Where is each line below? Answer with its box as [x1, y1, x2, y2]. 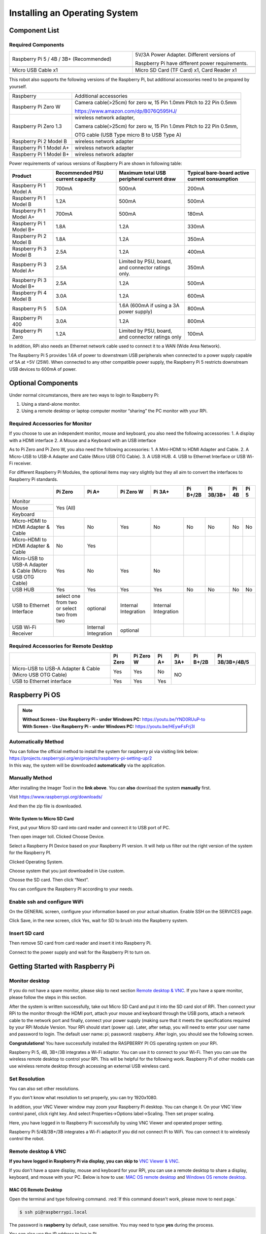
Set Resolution [9, 1075, 45, 1082]
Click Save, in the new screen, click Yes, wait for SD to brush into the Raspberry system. [9, 918, 188, 924]
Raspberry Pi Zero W [12, 104, 61, 111]
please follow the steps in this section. [9, 995, 87, 1001]
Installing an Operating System [9, 7, 138, 18]
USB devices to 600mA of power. [9, 366, 77, 372]
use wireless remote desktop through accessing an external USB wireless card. [9, 1063, 170, 1069]
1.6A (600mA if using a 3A [119, 302, 180, 309]
